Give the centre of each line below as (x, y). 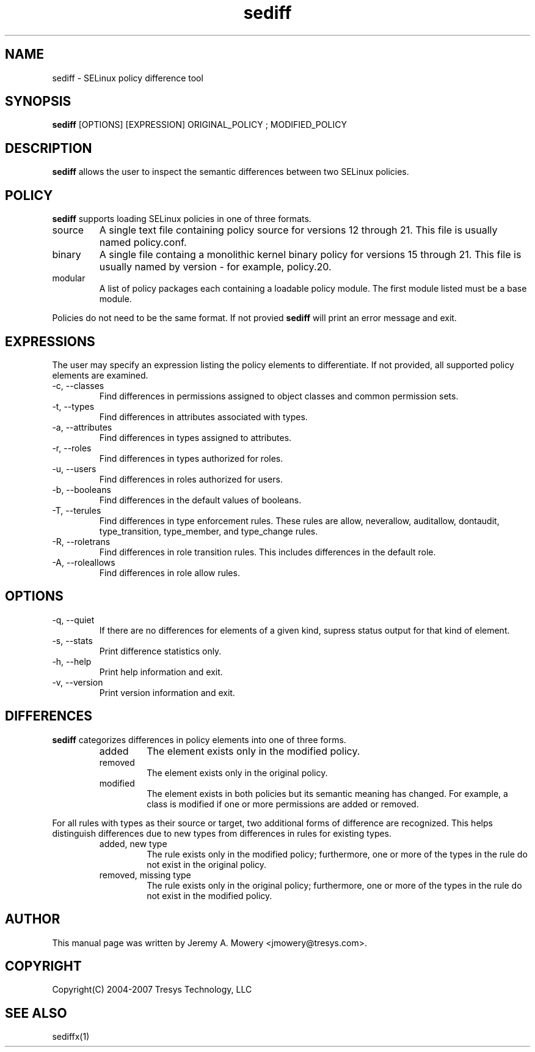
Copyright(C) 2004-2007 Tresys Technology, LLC (152, 990)
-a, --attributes (82, 427)
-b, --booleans (82, 489)
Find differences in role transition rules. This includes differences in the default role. (267, 552)
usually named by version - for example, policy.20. (215, 267)
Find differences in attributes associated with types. (203, 417)
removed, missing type (145, 875)
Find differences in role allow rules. (169, 572)
